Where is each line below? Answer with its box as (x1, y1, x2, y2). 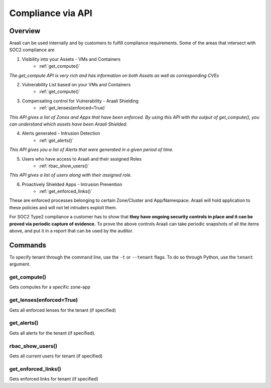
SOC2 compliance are (9, 47, 55, 53)
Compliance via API (9, 8, 92, 19)
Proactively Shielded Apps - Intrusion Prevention (22, 181, 122, 187)
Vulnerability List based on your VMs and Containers (22, 82, 131, 88)
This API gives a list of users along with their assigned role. (9, 172, 132, 178)
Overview (9, 27, 41, 35)
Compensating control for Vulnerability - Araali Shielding (22, 98, 139, 104)
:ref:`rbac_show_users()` (39, 163, 90, 169)
